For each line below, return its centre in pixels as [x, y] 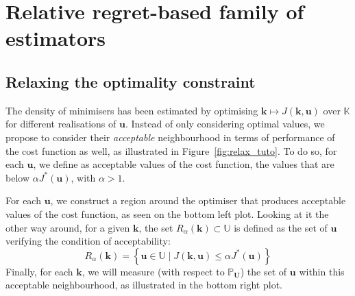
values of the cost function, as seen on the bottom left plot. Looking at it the [167, 213]
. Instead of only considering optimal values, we [225, 124]
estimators [56, 38]
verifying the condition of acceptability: [88, 241]
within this [322, 271]
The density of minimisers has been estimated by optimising [132, 110]
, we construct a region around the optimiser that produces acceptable [198, 200]
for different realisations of [61, 124]
